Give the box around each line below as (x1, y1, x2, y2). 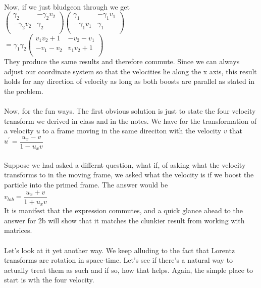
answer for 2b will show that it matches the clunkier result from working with (4, 215, 245, 225)
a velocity (4, 125, 34, 136)
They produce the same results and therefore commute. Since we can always (4, 56, 240, 66)
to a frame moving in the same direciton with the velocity (42, 125, 222, 136)
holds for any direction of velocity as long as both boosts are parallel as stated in (4, 76, 255, 86)
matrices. (4, 225, 32, 235)
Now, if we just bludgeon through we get (4, 1, 130, 12)
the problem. (4, 85, 43, 96)
